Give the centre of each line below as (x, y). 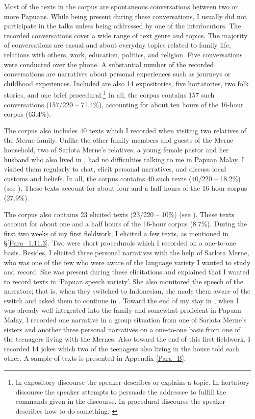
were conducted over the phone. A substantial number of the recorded (109, 64)
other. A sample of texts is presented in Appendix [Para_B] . (95, 358)
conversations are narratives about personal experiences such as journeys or (117, 74)
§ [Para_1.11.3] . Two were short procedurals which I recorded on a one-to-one (120, 243)
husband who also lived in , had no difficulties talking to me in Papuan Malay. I (124, 159)
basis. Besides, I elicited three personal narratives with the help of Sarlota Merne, (127, 252)
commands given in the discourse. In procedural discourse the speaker (120, 401)
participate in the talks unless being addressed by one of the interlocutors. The (123, 26)
